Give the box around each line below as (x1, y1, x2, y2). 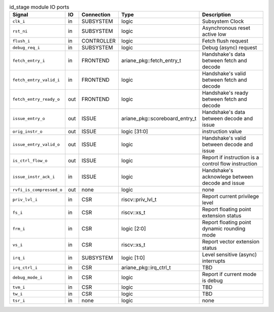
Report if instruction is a (202, 154, 259, 161)
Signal (12, 11, 28, 18)
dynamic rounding (202, 225, 246, 232)
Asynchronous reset (202, 24, 251, 31)
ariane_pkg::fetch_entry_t (121, 57, 182, 64)
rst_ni (12, 28, 28, 34)
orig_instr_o (12, 129, 43, 134)
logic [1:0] (121, 254, 145, 261)
